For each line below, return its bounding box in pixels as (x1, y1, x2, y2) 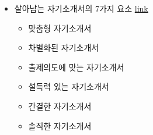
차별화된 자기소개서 (28, 41, 99, 54)
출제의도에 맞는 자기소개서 (28, 61, 124, 73)
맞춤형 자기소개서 (28, 22, 92, 34)
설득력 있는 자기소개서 (28, 80, 109, 93)
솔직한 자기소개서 (28, 119, 92, 132)
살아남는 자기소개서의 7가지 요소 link (14, 2, 148, 14)
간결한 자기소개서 (28, 100, 92, 112)
